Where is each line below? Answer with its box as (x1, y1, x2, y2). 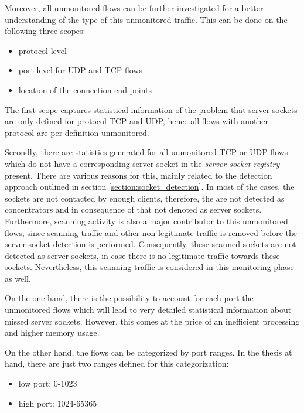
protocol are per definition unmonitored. (5, 126, 149, 138)
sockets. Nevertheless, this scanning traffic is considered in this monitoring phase (5, 261, 294, 273)
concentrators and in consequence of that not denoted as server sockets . (5, 203, 262, 216)
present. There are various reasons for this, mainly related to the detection (5, 169, 272, 181)
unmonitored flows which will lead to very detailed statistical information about (5, 303, 292, 316)
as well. (5, 272, 31, 284)
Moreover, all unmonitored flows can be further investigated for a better (5, 2, 264, 13)
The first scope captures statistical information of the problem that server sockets (5, 103, 298, 115)
